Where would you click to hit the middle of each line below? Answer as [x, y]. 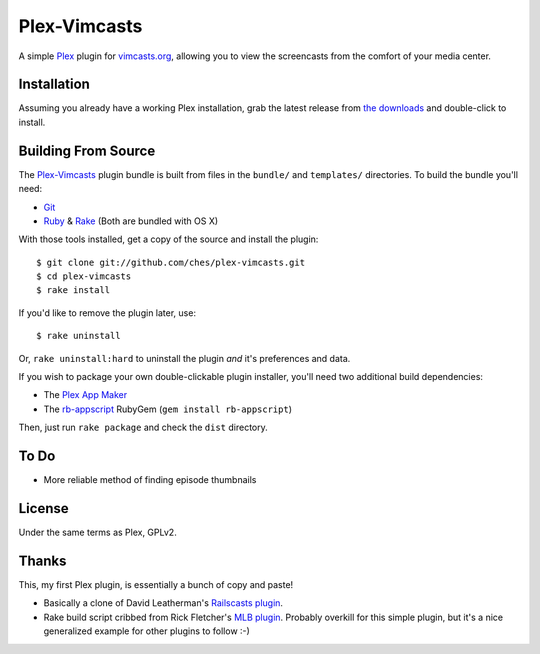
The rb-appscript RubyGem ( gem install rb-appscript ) [168, 409]
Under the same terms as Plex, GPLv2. [97, 532]
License [43, 508]
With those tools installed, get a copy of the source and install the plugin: [168, 239]
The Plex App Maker [85, 395]
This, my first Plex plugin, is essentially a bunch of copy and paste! [156, 584]
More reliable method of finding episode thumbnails [150, 480]
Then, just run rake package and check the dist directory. [143, 427]
